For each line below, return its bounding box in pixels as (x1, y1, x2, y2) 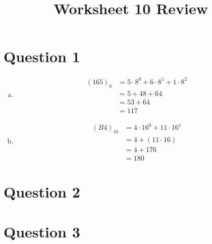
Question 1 (4, 46, 80, 67)
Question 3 (4, 221, 80, 241)
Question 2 (4, 181, 80, 202)
